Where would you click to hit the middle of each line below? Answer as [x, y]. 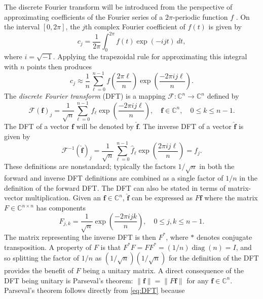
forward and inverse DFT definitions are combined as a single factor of [114, 178]
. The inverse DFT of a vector [185, 126]
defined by [223, 96]
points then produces [59, 66]
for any [198, 280]
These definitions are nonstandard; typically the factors [90, 166]
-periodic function [200, 16]
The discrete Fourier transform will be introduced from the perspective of [118, 7]
